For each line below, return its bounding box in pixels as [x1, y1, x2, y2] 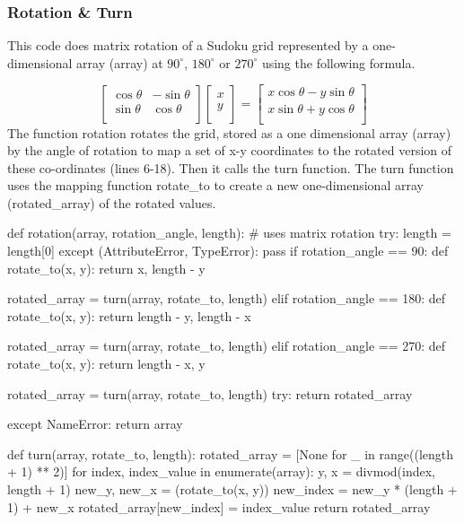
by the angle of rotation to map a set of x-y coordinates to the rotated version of [7, 141, 452, 160]
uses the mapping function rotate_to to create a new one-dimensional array [7, 176, 424, 195]
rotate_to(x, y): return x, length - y [7, 258, 206, 277]
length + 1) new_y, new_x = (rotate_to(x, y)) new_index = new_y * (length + [7, 480, 458, 498]
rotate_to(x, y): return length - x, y [7, 354, 206, 373]
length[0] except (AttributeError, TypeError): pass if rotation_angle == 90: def [7, 241, 449, 260]
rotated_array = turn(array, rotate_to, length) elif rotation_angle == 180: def [7, 289, 446, 308]
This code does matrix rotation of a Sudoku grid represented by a [7, 36, 369, 55]
